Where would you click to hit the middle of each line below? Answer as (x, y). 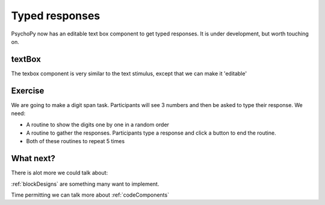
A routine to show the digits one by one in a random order (98, 124)
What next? (33, 158)
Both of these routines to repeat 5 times (76, 141)
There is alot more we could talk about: (60, 173)
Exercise (28, 90)
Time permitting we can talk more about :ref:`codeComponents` (90, 195)
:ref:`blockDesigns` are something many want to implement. (85, 184)
